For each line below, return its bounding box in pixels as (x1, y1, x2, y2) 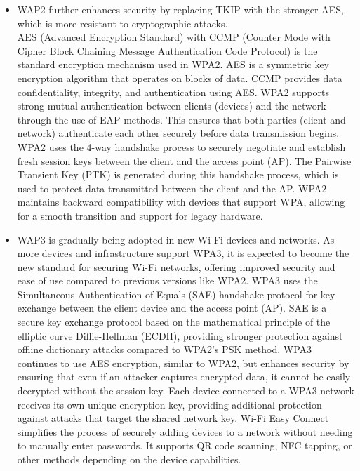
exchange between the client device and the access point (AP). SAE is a (17, 300, 327, 315)
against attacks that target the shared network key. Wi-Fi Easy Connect (17, 411, 329, 425)
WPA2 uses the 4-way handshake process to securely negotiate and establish (17, 139, 346, 154)
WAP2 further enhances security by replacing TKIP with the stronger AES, (17, 2, 344, 16)
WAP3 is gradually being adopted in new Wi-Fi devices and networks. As (17, 232, 335, 246)
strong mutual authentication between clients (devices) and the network (17, 98, 326, 113)
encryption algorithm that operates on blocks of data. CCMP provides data (17, 70, 342, 85)
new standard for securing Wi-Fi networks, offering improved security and (17, 259, 335, 274)
